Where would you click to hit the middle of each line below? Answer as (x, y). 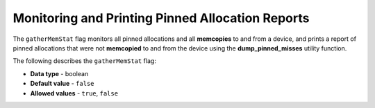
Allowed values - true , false (74, 93)
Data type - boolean (59, 73)
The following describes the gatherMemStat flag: (84, 61)
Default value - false (62, 84)
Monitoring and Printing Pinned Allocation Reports (161, 18)
